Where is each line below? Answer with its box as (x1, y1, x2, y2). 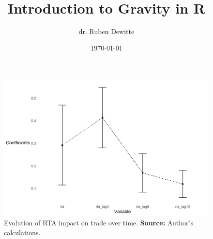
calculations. (4, 227, 41, 237)
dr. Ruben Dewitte (78, 26, 135, 36)
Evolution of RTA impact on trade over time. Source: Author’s (4, 218, 193, 228)
